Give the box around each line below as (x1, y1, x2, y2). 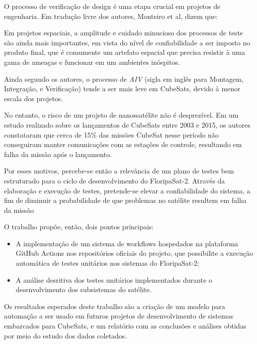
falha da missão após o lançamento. (4, 149, 112, 159)
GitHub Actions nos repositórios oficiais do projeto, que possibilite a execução (15, 248, 253, 258)
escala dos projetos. (4, 93, 63, 103)
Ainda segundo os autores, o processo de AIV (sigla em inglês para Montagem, (4, 73, 244, 84)
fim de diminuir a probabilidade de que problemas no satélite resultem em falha (4, 195, 247, 205)
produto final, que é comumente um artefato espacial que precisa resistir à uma (4, 47, 246, 57)
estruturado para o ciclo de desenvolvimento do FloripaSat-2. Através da (4, 175, 225, 185)
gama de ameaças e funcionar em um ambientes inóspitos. (4, 56, 180, 67)
